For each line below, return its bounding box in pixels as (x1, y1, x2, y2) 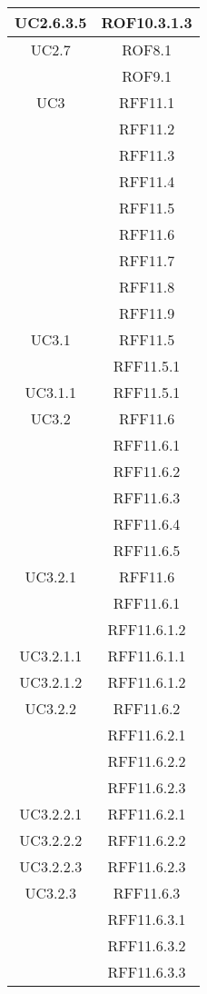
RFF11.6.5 (113, 540, 181, 561)
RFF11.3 (119, 144, 175, 165)
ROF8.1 (122, 39, 172, 60)
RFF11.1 (119, 92, 175, 113)
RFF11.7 (119, 250, 175, 271)
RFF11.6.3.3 (107, 961, 186, 982)
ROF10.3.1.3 (101, 12, 192, 33)
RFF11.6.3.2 (107, 935, 186, 956)
